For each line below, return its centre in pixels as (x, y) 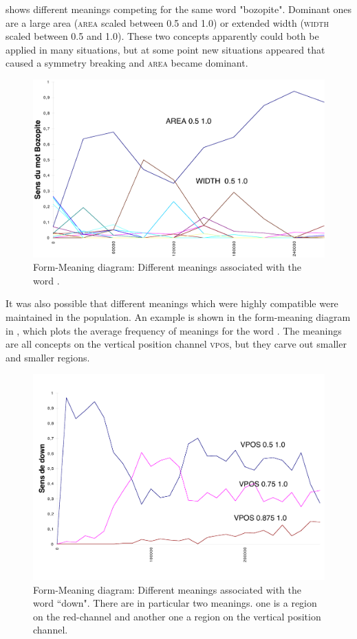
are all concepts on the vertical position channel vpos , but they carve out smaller (176, 344)
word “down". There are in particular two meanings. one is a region (175, 603)
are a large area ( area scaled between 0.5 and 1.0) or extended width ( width (167, 22)
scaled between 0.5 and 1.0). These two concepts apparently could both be (162, 36)
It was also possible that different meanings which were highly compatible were (172, 303)
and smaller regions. (48, 357)
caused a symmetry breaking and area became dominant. (127, 63)
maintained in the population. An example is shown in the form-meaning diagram (178, 316)
